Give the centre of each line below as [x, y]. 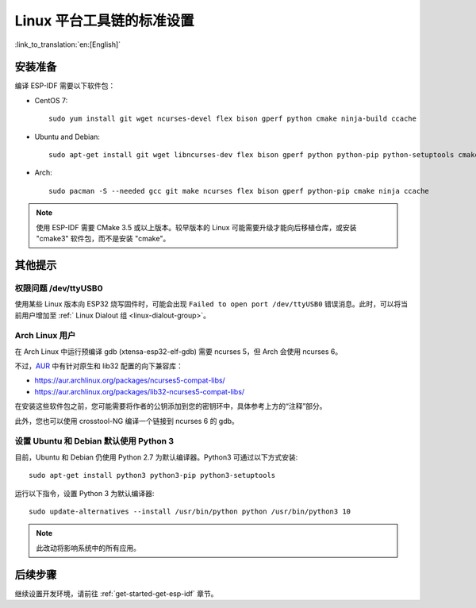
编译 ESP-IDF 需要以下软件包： [65, 86]
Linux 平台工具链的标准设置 [104, 21]
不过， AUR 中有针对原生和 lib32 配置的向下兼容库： [99, 366]
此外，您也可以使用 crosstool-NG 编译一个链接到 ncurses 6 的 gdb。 [127, 421]
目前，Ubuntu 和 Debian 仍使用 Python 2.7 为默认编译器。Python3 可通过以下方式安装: [156, 457]
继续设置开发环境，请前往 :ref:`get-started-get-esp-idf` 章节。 [116, 593]
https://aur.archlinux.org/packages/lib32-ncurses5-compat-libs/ [140, 391]
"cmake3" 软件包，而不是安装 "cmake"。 [103, 238]
